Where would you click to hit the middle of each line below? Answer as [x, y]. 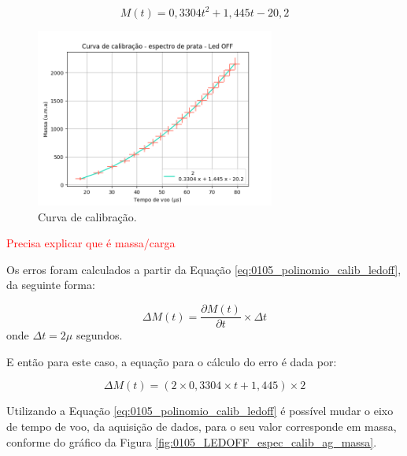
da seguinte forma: [51, 285]
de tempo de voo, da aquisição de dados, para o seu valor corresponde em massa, [202, 426]
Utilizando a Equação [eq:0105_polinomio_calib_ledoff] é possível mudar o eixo [200, 411]
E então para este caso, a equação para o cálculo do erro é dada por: [172, 361]
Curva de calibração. [87, 216]
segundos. [99, 335]
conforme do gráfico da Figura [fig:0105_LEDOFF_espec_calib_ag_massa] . [192, 441]
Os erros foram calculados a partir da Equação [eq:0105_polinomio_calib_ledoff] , [204, 269]
